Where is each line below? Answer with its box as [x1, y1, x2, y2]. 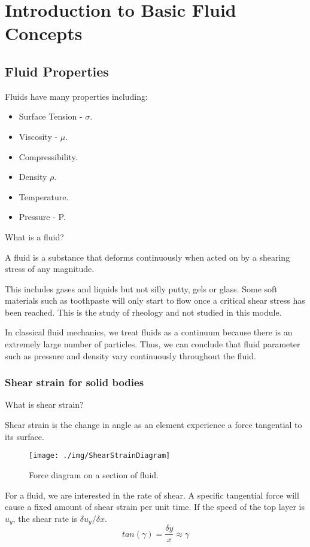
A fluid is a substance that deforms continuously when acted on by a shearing [5, 250, 290, 263]
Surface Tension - [19, 110, 83, 123]
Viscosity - [19, 130, 58, 142]
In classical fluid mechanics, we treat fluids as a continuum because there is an [5, 326, 293, 338]
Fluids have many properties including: [5, 90, 148, 102]
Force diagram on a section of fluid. [29, 468, 159, 481]
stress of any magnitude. [5, 262, 95, 275]
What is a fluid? [5, 230, 64, 243]
